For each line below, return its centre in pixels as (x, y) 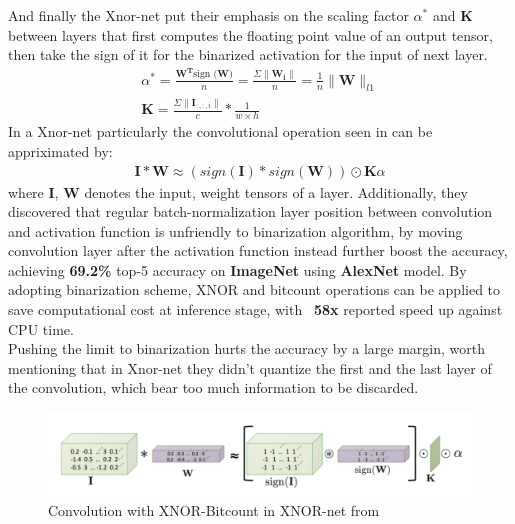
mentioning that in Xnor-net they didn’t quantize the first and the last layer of (250, 367)
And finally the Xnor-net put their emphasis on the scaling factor (208, 15)
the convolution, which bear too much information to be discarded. (213, 387)
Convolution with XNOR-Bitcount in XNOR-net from (214, 510)
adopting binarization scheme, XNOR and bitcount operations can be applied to (254, 289)
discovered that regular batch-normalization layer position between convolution (250, 211)
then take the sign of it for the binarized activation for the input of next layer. (248, 54)
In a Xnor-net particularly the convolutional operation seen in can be (220, 131)
